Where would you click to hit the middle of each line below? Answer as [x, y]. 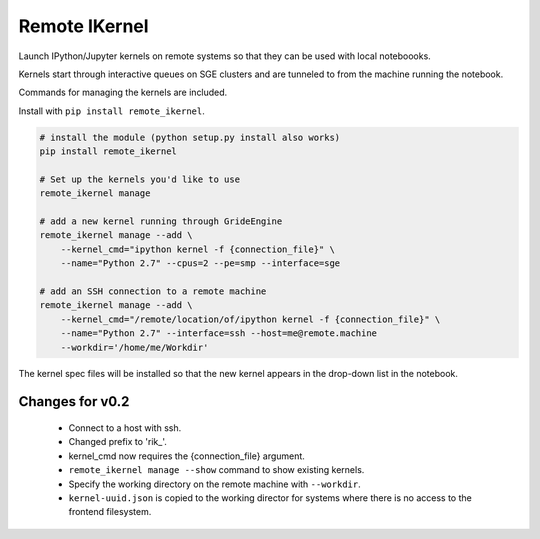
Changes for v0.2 [74, 401]
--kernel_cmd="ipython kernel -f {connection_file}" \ [197, 249]
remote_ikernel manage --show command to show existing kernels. [216, 470]
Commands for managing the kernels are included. [123, 92]
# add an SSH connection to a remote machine [153, 291]
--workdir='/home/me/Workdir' [134, 347]
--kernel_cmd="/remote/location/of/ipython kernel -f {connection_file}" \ [250, 319]
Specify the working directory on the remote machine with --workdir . [214, 484]
